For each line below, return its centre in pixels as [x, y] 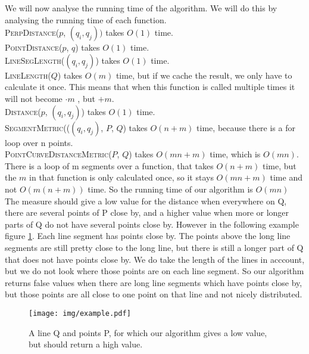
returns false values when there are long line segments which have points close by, [154, 282]
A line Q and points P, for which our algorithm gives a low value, [148, 332]
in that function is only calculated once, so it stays [121, 177]
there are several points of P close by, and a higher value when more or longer [147, 212]
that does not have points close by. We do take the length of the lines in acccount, [155, 259]
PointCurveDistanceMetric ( [58, 154]
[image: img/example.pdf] [80, 313]
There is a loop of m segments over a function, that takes [109, 165]
